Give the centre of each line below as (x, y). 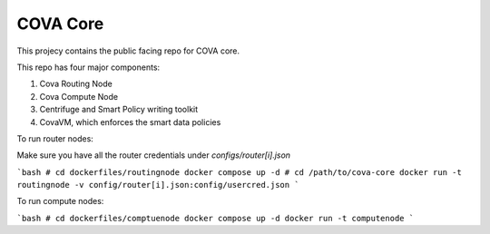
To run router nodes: (55, 138)
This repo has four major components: (88, 67)
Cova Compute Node (78, 96)
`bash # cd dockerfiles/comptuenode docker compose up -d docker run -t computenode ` (216, 218)
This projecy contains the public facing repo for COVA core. (128, 51)
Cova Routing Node (76, 84)
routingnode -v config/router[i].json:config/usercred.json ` (158, 185)
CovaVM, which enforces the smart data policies (130, 122)
